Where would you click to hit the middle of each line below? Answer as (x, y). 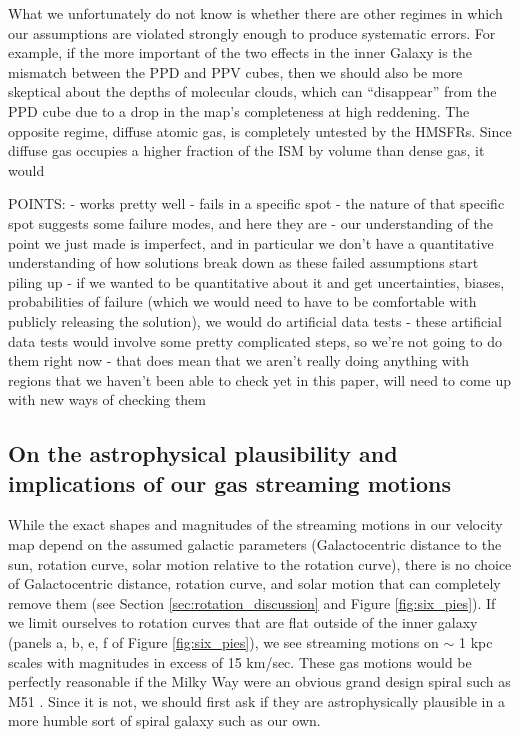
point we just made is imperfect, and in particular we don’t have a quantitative (251, 242)
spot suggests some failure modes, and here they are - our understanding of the (250, 222)
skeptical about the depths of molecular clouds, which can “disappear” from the (252, 91)
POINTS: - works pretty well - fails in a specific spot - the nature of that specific (256, 203)
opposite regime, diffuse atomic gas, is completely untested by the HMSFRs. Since (260, 130)
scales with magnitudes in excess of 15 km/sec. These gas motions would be (240, 661)
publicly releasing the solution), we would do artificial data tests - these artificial (255, 320)
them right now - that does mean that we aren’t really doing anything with (239, 360)
